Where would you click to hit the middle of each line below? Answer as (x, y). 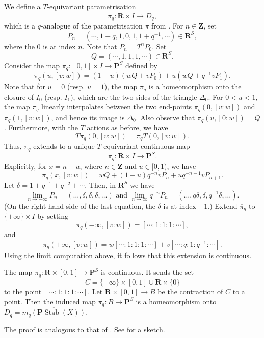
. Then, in (100, 185)
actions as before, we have (127, 128)
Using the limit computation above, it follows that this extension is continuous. (128, 255)
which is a (20, 26)
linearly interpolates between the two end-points (117, 107)
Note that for (25, 86)
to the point (23, 291)
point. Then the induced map (50, 301)
